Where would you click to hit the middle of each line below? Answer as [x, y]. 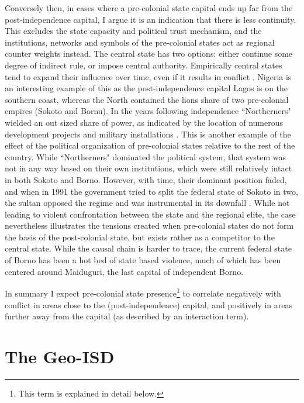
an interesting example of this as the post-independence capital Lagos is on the [146, 88]
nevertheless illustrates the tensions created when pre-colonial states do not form [149, 225]
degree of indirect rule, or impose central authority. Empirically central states [144, 65]
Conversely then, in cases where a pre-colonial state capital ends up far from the [149, 8]
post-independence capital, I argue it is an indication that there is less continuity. [151, 19]
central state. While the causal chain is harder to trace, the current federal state [148, 248]
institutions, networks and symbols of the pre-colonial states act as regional [140, 42]
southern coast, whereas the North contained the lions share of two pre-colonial [147, 99]
